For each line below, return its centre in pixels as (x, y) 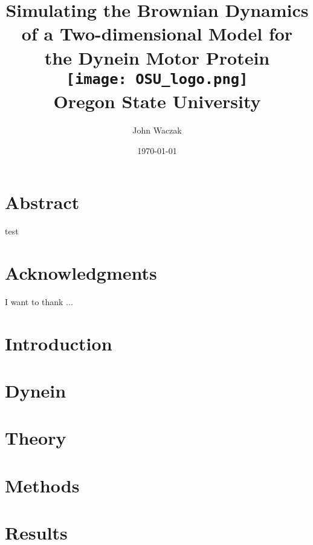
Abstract (42, 202)
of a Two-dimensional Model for (157, 34)
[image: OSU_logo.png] (157, 79)
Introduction (59, 343)
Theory (36, 438)
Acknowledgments (81, 272)
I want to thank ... (39, 301)
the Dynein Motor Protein (157, 57)
